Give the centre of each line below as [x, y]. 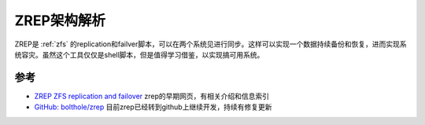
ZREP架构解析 [60, 20]
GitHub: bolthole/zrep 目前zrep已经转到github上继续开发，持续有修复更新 [153, 107]
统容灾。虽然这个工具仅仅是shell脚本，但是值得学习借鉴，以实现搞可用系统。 [139, 54]
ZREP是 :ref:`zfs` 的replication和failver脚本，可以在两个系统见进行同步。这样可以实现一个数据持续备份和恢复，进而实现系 [211, 44]
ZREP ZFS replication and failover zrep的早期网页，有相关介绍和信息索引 [152, 96]
